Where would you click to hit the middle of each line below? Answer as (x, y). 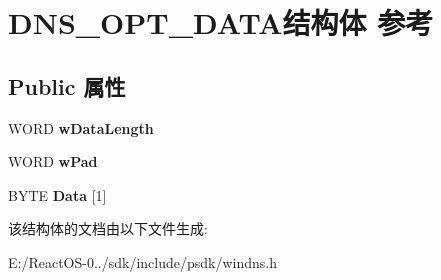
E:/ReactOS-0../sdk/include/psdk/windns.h (143, 261)
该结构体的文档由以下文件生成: (108, 228)
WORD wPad (53, 161)
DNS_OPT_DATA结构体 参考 (221, 22)
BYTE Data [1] (57, 194)
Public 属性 (67, 85)
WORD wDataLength (81, 127)
